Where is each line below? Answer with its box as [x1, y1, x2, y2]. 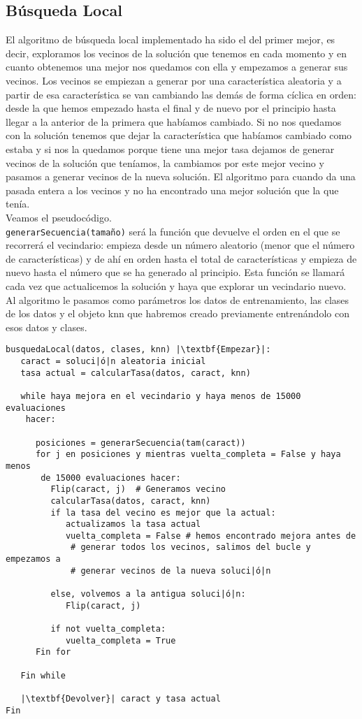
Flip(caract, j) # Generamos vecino [50, 484, 226, 495]
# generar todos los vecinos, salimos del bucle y [71, 542, 311, 553]
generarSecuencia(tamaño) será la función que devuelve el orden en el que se [6, 224, 340, 238]
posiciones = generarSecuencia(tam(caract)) [35, 437, 246, 448]
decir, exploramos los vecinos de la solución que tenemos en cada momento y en [6, 45, 347, 60]
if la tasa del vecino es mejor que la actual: [50, 507, 276, 518]
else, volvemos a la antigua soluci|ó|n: [50, 589, 246, 600]
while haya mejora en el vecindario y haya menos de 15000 [20, 391, 301, 401]
